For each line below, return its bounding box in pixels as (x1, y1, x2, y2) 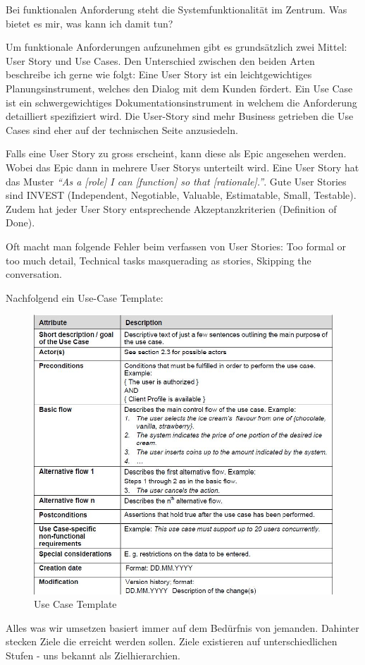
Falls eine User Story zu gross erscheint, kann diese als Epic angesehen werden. (6, 146, 347, 161)
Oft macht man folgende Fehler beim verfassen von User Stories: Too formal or (6, 238, 346, 253)
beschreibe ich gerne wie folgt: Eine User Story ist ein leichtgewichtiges (6, 67, 312, 82)
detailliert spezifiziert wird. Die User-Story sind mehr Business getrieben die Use (6, 109, 354, 123)
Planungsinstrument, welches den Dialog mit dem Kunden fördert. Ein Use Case (6, 80, 353, 95)
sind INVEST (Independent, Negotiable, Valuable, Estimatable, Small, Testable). (6, 188, 357, 202)
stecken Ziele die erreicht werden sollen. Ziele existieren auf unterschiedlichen (6, 634, 338, 649)
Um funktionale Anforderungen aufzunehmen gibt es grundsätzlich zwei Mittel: (6, 39, 347, 54)
